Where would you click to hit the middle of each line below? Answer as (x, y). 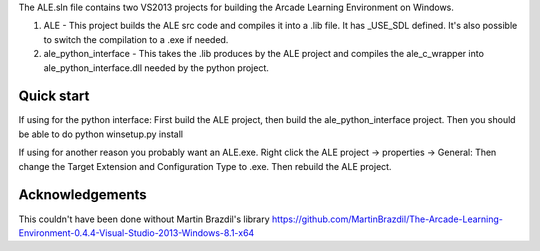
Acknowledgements (82, 195)
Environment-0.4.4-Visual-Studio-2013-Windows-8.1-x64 (136, 232)
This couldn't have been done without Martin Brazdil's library (144, 219)
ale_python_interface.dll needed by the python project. (156, 67)
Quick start (54, 96)
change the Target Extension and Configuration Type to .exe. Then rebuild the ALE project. (205, 166)
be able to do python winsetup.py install (101, 134)
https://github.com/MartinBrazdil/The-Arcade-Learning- (387, 219)
